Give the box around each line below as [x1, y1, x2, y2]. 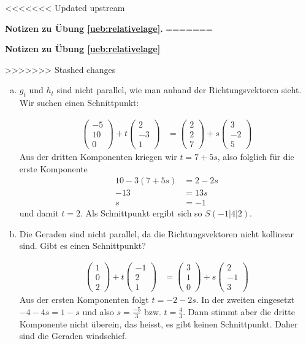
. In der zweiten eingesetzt [196, 293, 295, 306]
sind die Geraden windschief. [19, 329, 128, 342]
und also [82, 305, 114, 318]
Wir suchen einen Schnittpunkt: [19, 96, 139, 109]
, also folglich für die [217, 150, 294, 162]
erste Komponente [19, 162, 88, 175]
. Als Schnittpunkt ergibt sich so [80, 207, 202, 220]
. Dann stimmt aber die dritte [183, 305, 295, 318]
